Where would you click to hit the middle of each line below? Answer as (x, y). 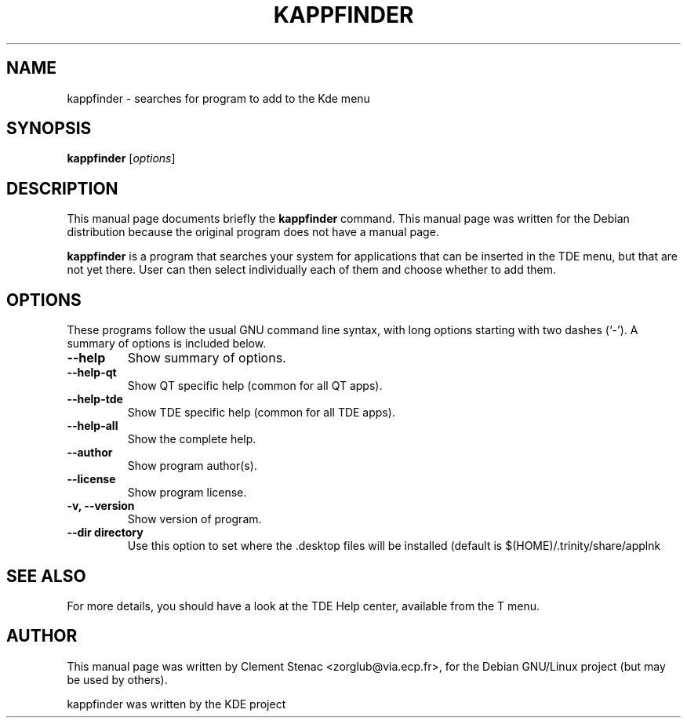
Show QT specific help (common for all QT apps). (255, 386)
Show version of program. (194, 519)
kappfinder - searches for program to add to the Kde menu (218, 98)
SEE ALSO (46, 576)
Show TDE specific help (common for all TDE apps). (261, 413)
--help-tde (95, 399)
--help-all (93, 426)
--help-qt (92, 373)
